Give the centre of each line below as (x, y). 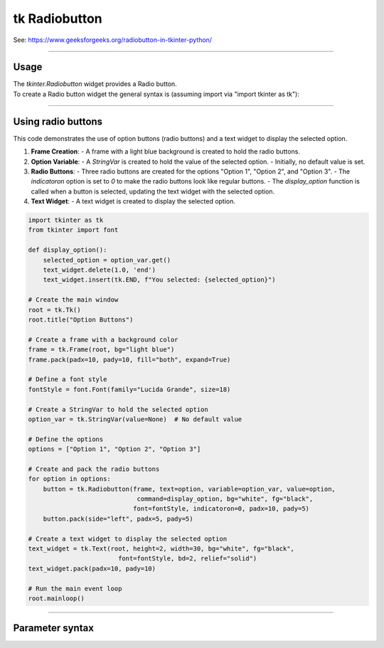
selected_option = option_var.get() (107, 260)
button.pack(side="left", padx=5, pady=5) (118, 519)
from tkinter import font (73, 230)
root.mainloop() (57, 598)
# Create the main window (73, 300)
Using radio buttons (58, 121)
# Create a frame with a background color (103, 339)
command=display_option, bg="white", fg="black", (225, 499)
